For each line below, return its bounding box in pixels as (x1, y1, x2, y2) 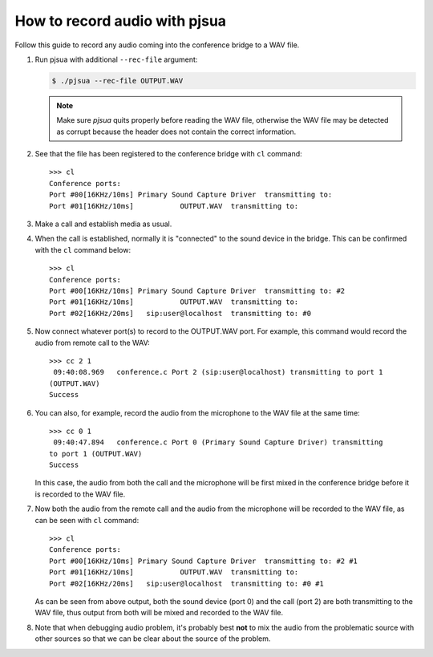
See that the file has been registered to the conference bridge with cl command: (34, 149, 302, 159)
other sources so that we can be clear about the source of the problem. (34, 634, 271, 643)
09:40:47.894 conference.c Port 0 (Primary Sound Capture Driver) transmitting (53, 438, 383, 447)
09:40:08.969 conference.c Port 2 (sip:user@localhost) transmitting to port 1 (53, 367, 383, 377)
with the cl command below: (34, 245, 132, 254)
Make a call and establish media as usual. (34, 219, 172, 229)
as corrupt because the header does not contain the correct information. (56, 127, 297, 136)
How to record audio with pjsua (14, 12, 227, 30)
